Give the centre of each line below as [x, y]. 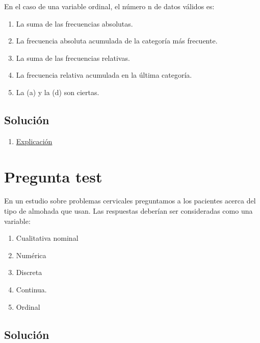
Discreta [29, 272]
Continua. [31, 290]
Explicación [34, 141]
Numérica [31, 255]
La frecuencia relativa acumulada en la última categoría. [104, 75]
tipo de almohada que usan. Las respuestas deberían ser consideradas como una [128, 211]
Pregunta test [53, 176]
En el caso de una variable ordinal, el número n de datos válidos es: [109, 6]
